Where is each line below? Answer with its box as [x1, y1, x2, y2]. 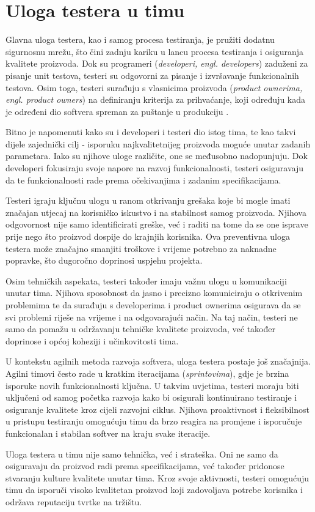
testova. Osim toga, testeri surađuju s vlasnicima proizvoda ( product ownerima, [5, 81, 303, 94]
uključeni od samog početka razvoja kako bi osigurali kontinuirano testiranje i [5, 391, 297, 404]
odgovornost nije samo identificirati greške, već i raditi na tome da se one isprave [5, 218, 308, 231]
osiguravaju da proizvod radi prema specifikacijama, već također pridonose [5, 459, 284, 472]
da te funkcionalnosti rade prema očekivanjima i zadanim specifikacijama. [5, 173, 281, 186]
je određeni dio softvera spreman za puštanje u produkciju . [5, 105, 229, 117]
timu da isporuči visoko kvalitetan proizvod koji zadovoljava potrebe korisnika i [5, 483, 303, 496]
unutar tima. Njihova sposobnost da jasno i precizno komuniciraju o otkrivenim [5, 286, 303, 299]
